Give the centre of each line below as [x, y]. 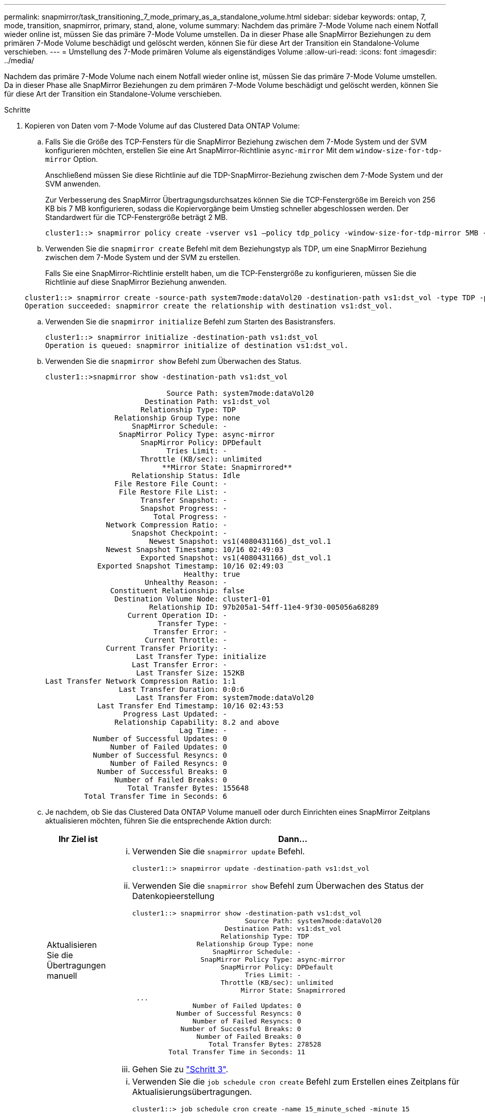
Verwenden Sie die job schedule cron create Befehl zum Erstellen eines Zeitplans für [296, 1082]
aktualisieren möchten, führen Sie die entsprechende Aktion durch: [158, 821]
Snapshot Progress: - [184, 508]
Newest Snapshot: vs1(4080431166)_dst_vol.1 [240, 541]
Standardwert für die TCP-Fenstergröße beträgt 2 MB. [137, 217]
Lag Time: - [203, 730]
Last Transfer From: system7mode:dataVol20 [225, 698]
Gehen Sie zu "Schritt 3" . [180, 1069]
